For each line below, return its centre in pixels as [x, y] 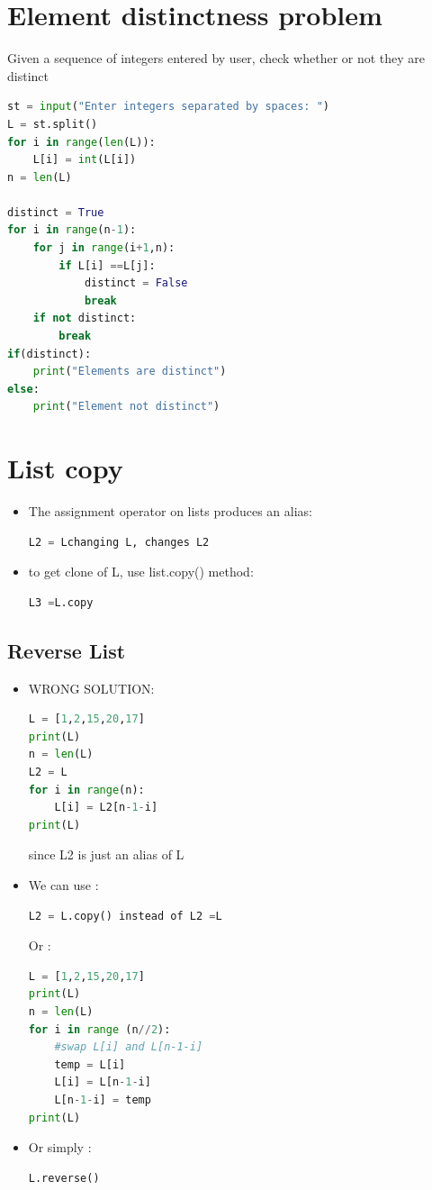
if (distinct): [49, 354]
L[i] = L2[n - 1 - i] [106, 808]
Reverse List [67, 650]
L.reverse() [64, 1178]
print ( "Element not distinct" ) [126, 407]
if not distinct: [85, 318]
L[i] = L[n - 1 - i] [103, 1082]
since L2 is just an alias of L [106, 854]
